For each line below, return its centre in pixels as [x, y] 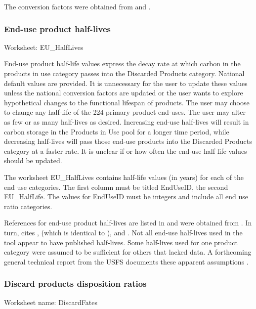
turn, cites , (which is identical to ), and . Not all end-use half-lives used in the [123, 232]
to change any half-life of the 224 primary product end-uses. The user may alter [125, 112]
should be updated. [33, 160]
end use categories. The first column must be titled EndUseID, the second [116, 187]
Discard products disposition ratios [75, 284]
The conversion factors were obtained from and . [77, 6]
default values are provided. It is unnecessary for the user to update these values [126, 83]
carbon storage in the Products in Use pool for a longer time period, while [117, 131]
